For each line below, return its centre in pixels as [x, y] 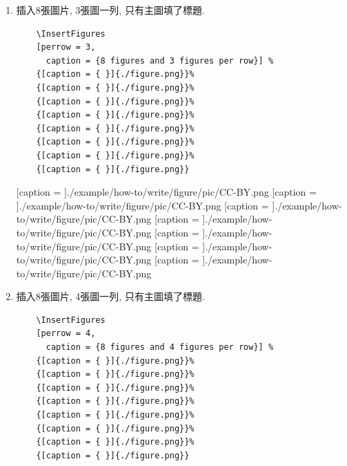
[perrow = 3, [66, 47]
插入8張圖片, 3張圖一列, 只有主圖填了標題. [110, 10]
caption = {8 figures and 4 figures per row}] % [160, 347]
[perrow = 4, [66, 334]
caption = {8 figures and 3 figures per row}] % [160, 60]
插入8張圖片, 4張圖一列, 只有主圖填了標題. [110, 296]
